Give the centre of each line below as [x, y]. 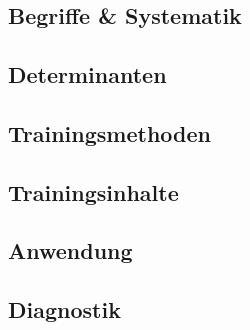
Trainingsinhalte [93, 191]
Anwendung [70, 250]
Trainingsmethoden [109, 132]
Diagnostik [64, 309]
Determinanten [87, 73]
